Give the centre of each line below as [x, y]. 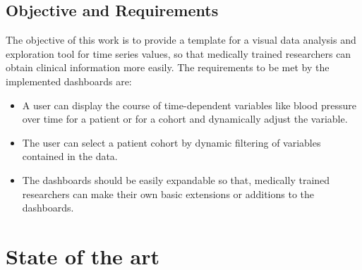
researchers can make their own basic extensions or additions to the [168, 194]
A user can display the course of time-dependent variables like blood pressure [189, 105]
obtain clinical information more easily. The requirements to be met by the [168, 67]
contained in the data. [70, 156]
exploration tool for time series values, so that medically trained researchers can [179, 53]
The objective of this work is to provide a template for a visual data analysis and [181, 40]
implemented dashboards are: [69, 81]
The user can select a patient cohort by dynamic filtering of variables [171, 142]
